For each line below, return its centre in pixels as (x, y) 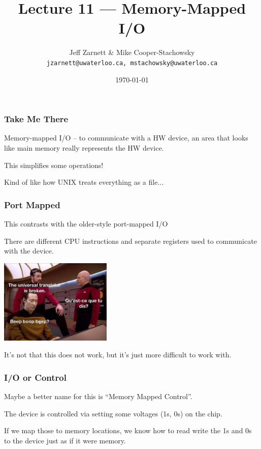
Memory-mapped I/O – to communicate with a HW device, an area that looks (126, 138)
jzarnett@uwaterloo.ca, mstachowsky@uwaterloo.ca (132, 63)
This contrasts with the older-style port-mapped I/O (86, 224)
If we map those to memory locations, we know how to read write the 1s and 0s (128, 430)
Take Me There (36, 119)
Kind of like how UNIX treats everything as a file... (84, 182)
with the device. (29, 251)
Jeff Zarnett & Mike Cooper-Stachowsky (132, 52)
